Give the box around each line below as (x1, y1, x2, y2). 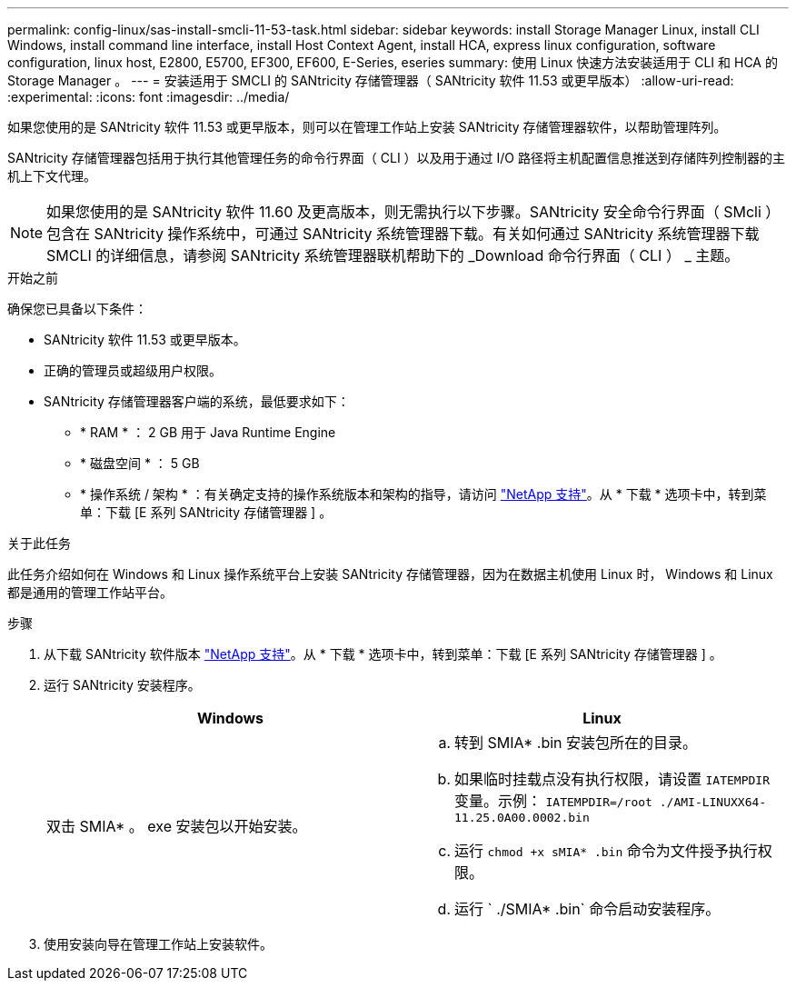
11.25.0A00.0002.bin (454, 811, 590, 824)
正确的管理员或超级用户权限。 (44, 363, 222, 378)
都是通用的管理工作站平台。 (7, 584, 173, 600)
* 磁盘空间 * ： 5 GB (80, 455, 200, 471)
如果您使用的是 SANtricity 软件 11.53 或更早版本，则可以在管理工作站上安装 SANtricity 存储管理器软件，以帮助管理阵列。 (7, 119, 727, 135)
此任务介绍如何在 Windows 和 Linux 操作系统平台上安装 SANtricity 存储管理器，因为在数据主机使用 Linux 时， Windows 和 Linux (7, 566, 773, 582)
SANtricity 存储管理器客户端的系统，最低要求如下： (44, 394, 350, 409)
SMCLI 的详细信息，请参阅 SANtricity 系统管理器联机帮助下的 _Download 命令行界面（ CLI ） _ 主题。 (46, 246, 740, 264)
